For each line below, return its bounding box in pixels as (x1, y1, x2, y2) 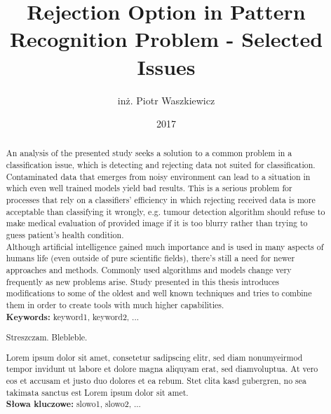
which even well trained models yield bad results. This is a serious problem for (6, 182, 292, 194)
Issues (137, 52, 196, 81)
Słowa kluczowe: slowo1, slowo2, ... (6, 398, 141, 410)
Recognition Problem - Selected (9, 25, 323, 53)
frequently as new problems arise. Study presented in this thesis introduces (6, 275, 279, 287)
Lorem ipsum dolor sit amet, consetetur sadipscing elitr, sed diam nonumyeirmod (6, 351, 303, 363)
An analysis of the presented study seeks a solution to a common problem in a (6, 147, 292, 159)
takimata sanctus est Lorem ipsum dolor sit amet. (6, 386, 189, 398)
